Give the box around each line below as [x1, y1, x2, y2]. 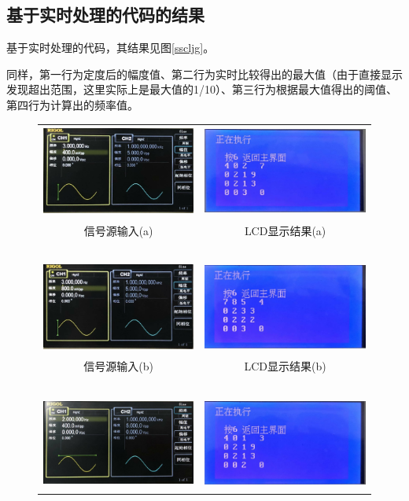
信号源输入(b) [83, 358, 153, 374]
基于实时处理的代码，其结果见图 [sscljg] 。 [6, 39, 215, 56]
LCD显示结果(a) [244, 222, 326, 238]
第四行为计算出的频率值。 [6, 96, 138, 112]
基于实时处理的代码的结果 [6, 2, 204, 27]
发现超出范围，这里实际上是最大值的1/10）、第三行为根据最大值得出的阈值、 [6, 81, 397, 98]
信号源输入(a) [83, 222, 153, 238]
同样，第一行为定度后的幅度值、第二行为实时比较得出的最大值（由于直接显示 [6, 65, 403, 82]
